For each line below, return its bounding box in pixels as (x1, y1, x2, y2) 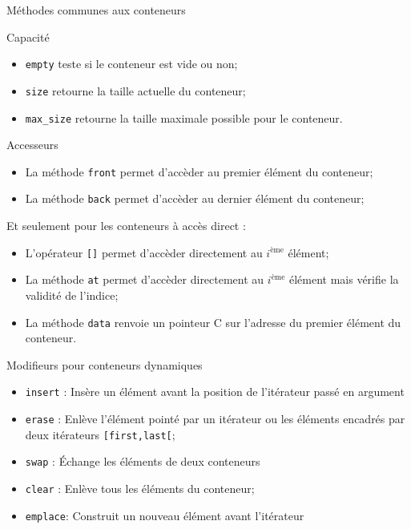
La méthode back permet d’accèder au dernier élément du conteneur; (25, 190, 365, 207)
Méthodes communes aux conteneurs (6, 2, 186, 18)
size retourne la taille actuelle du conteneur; (25, 82, 246, 99)
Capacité (6, 28, 50, 45)
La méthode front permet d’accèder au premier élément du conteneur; (25, 163, 373, 180)
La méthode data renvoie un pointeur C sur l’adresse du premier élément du (25, 313, 401, 330)
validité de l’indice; (25, 286, 119, 303)
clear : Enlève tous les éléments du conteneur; (25, 480, 255, 497)
